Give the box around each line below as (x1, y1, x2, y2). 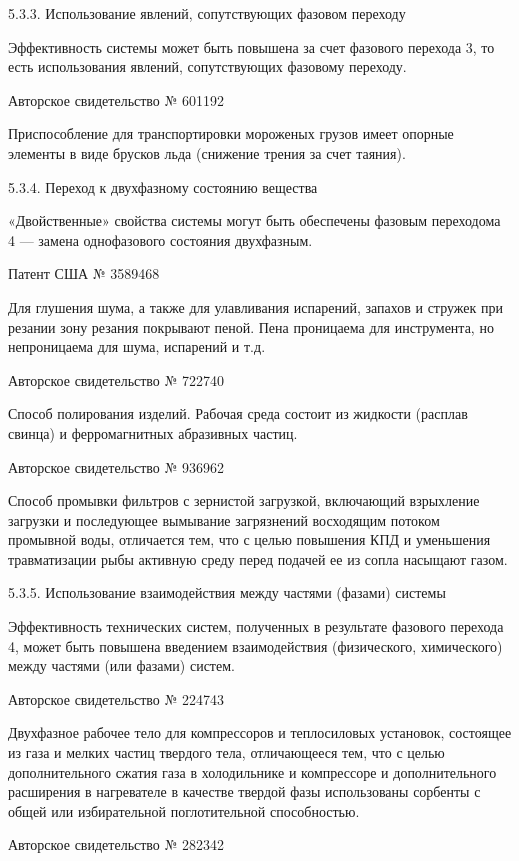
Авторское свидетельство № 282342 (8, 834, 225, 855)
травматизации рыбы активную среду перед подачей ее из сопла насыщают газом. (8, 548, 508, 569)
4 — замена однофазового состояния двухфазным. (8, 229, 313, 250)
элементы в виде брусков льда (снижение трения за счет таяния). (8, 142, 406, 163)
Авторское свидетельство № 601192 (8, 89, 225, 110)
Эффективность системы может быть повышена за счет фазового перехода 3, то (8, 36, 495, 57)
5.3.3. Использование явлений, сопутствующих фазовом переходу (8, 3, 406, 23)
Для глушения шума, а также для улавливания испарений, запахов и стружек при (8, 296, 503, 317)
